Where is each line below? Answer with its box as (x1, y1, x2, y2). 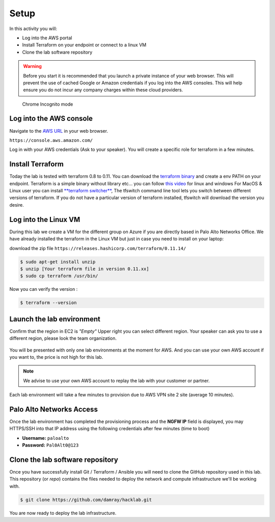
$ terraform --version (20, 300, 77, 306)
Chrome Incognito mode (22, 101, 73, 107)
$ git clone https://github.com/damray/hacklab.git (20, 496, 152, 503)
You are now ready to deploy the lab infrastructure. (9, 510, 117, 516)
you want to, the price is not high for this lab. (9, 354, 103, 360)
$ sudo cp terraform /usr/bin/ (20, 273, 99, 279)
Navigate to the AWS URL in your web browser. (9, 128, 108, 134)
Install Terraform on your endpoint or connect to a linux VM (22, 42, 147, 48)
